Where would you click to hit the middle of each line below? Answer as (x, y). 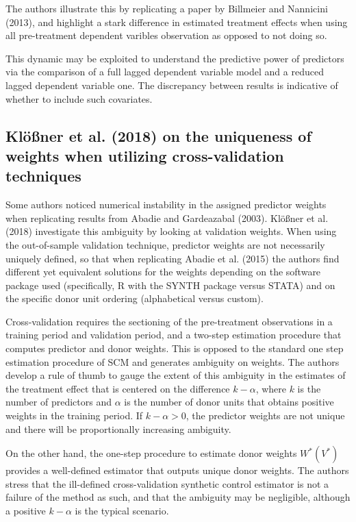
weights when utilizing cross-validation (145, 155)
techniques (43, 176)
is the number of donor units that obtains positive (229, 402)
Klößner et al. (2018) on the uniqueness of (158, 135)
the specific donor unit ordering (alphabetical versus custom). (135, 298)
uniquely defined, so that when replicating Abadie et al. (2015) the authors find (173, 258)
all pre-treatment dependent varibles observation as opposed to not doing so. (166, 35)
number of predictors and (59, 402)
